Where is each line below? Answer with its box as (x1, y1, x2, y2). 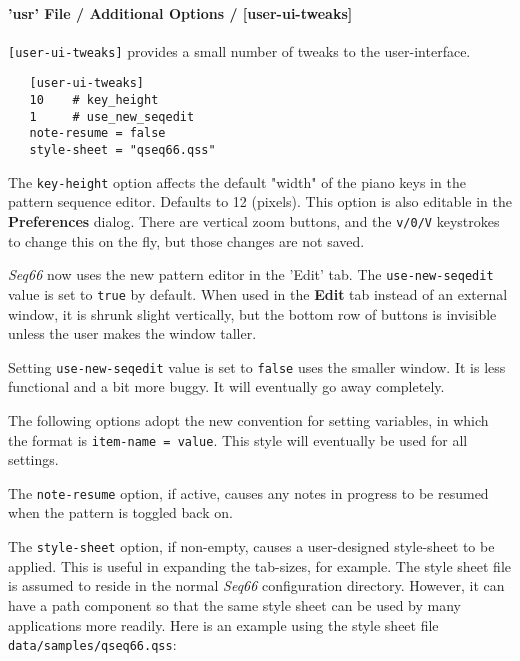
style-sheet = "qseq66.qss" (29, 143, 216, 158)
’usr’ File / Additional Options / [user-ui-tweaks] (8, 2, 353, 23)
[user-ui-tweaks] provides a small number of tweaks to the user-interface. (8, 40, 471, 61)
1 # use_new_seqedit (29, 109, 195, 124)
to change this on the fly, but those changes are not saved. (8, 230, 365, 251)
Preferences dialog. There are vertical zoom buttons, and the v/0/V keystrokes (8, 210, 500, 231)
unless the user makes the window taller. (8, 323, 257, 344)
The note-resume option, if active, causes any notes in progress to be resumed (8, 482, 489, 503)
